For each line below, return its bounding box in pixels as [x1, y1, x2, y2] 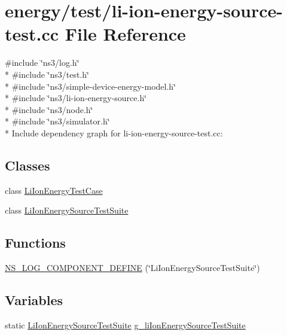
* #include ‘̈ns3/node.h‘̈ [5, 103, 93, 115]
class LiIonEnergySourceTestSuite [5, 204, 129, 217]
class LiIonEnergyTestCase [5, 184, 103, 196]
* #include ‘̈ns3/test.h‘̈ [5, 68, 89, 80]
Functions [5, 233, 66, 252]
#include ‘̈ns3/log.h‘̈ [5, 56, 80, 69]
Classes [5, 156, 50, 174]
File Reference [65, 22, 186, 46]
